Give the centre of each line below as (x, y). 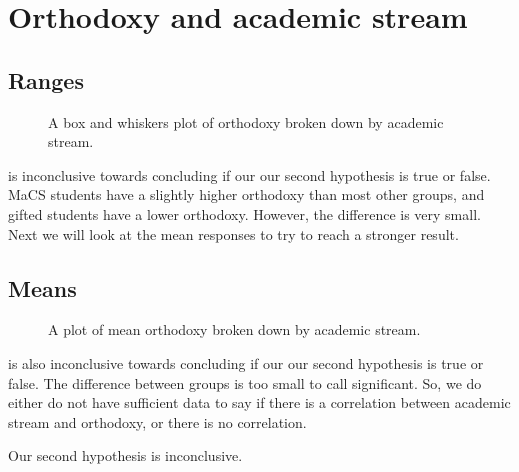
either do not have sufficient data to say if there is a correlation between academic (259, 402)
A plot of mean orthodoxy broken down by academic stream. (234, 329)
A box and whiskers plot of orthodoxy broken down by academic (246, 121)
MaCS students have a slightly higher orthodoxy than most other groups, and (246, 194)
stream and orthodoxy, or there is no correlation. (157, 421)
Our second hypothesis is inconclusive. (125, 455)
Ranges (46, 79)
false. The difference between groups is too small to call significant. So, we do (245, 382)
